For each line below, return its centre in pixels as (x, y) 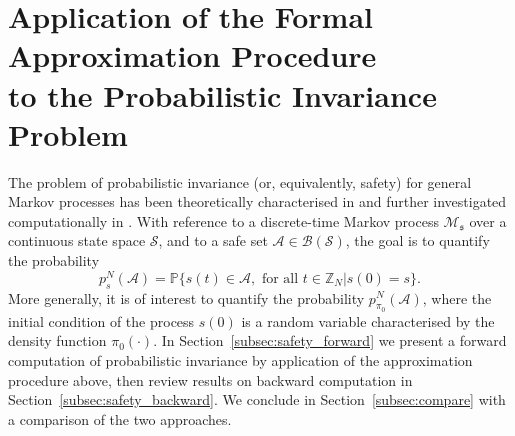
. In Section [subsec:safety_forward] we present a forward (330, 340)
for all (280, 278)
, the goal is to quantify (417, 240)
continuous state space (77, 240)
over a (488, 220)
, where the (457, 297)
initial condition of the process (101, 320)
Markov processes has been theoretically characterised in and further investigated (257, 201)
